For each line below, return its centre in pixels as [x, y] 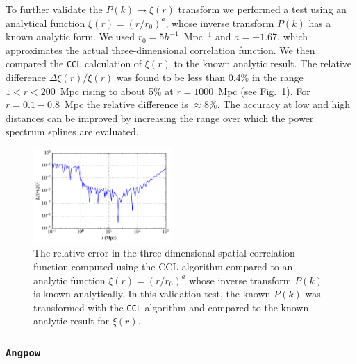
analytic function [69, 280]
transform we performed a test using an [262, 9]
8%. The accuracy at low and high [277, 104]
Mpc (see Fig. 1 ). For [264, 90]
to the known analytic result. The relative [263, 63]
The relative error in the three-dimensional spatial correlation [164, 253]
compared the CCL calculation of [74, 63]
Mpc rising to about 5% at [117, 90]
